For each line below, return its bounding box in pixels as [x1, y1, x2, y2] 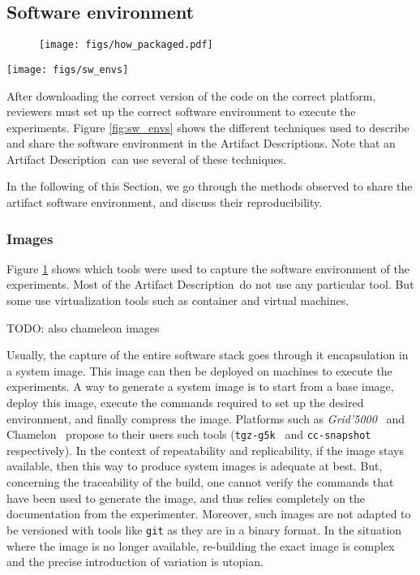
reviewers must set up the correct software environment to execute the [6, 103, 356, 120]
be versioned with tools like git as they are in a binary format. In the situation [6, 521, 402, 538]
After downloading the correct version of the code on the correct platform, [6, 87, 376, 104]
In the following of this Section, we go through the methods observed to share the [6, 178, 413, 195]
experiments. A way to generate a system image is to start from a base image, [6, 378, 394, 395]
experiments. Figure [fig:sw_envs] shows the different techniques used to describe [6, 118, 409, 135]
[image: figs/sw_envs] [6, 63, 129, 75]
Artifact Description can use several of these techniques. [6, 150, 287, 167]
